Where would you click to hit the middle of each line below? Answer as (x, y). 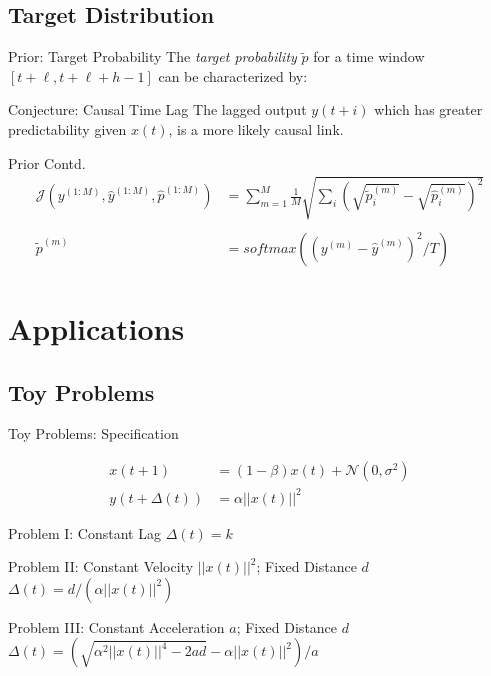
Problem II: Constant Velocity (101, 566)
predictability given (67, 128)
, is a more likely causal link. (256, 128)
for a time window (369, 56)
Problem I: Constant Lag (84, 532)
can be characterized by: (233, 75)
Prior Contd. (47, 162)
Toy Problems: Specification (93, 433)
